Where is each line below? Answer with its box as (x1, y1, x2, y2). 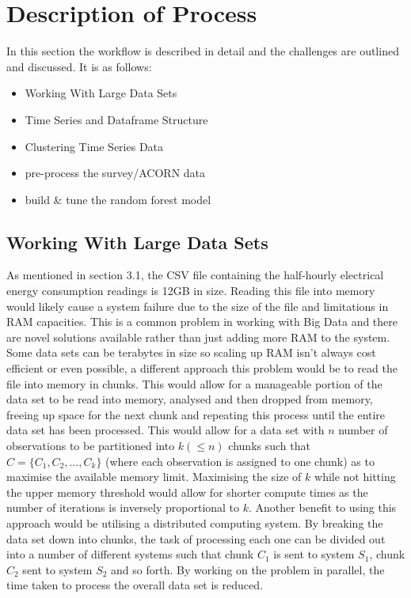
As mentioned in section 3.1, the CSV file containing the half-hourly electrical (6, 267, 384, 283)
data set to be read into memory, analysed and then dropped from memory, (6, 391, 373, 407)
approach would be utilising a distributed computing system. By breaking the (6, 514, 383, 531)
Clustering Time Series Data (25, 138, 164, 154)
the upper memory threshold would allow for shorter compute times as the (6, 483, 368, 500)
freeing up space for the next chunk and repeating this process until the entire (6, 406, 386, 422)
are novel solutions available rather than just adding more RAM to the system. (6, 328, 390, 345)
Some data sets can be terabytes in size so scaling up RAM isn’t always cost (6, 344, 376, 361)
